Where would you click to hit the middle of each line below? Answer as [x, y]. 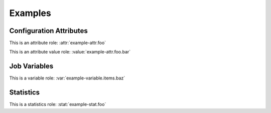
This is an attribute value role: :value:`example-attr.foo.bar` [70, 52]
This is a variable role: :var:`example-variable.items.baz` [67, 78]
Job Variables [31, 66]
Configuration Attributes [48, 31]
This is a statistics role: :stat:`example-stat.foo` [58, 104]
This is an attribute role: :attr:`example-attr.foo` [58, 43]
